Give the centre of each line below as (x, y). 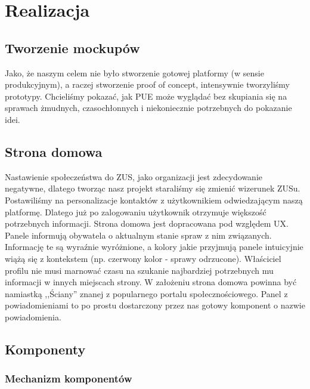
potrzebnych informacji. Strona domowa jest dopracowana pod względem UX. (147, 223)
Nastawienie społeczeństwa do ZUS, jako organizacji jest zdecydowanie (134, 176)
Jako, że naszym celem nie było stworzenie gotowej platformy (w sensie (134, 72)
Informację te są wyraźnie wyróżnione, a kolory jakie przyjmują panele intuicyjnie (154, 247)
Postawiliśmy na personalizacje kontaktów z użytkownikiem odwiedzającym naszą (154, 200)
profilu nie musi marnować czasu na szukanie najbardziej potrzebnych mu (139, 270)
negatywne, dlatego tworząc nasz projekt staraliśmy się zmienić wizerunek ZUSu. (153, 188)
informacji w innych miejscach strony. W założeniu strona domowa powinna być (151, 282)
